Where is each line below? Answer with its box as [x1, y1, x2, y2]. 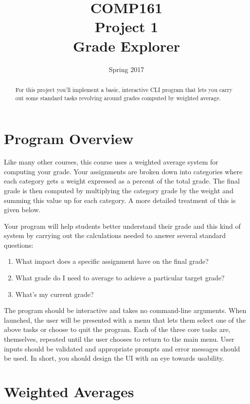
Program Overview [4, 129, 134, 148]
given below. [4, 204, 41, 215]
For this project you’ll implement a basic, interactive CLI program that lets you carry [15, 85, 232, 93]
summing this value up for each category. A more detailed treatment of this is [4, 195, 236, 205]
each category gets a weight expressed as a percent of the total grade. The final [4, 176, 240, 186]
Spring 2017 [108, 64, 144, 74]
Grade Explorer [73, 36, 180, 55]
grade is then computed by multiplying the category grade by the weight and [4, 185, 233, 195]
